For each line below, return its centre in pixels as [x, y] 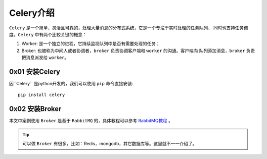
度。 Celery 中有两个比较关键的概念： [48, 34]
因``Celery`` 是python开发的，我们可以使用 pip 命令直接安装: [71, 84]
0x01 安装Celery [35, 72]
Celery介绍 [32, 13]
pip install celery [42, 95]
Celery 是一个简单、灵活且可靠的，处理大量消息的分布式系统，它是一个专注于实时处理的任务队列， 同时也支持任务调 [129, 28]
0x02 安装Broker [35, 109]
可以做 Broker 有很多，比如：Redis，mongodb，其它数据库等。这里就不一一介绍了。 [110, 144]
